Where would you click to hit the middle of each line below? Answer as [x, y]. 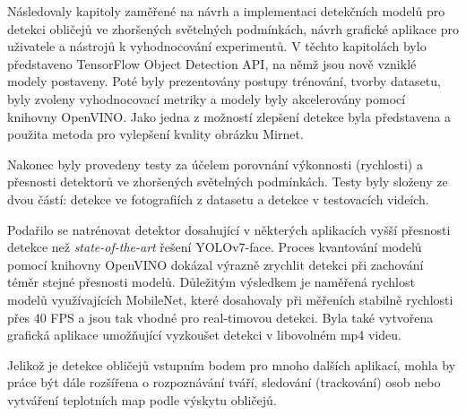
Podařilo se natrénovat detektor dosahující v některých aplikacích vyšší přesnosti [229, 229]
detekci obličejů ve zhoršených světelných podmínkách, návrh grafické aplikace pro [233, 28]
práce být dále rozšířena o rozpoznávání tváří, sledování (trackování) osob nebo [224, 382]
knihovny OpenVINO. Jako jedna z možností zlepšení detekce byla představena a [229, 116]
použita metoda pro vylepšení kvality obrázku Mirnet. [155, 134]
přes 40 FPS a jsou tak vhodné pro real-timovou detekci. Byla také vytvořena [220, 317]
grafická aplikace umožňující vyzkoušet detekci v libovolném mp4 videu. [204, 335]
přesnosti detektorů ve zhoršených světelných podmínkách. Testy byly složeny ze [228, 182]
